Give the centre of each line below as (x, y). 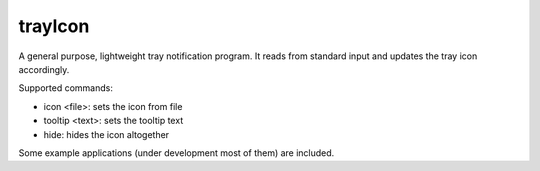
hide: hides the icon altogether (106, 134)
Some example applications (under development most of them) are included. (176, 152)
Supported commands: (66, 88)
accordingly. (44, 69)
